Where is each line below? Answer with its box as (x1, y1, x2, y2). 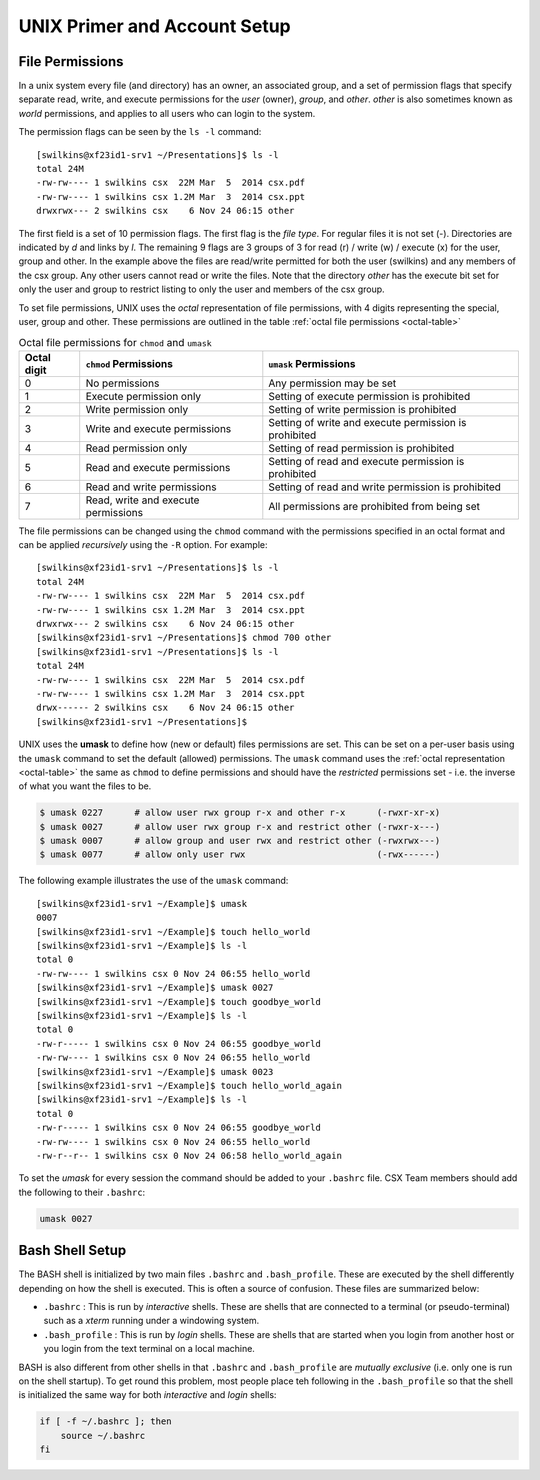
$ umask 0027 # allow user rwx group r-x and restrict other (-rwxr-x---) (39, 821, 441, 832)
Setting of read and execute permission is (268, 454, 465, 468)
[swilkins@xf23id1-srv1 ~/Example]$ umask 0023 (36, 1066, 274, 1077)
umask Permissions (268, 356, 356, 370)
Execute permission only (85, 389, 202, 403)
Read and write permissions (85, 480, 217, 494)
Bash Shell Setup (18, 1242, 127, 1259)
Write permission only (85, 402, 189, 416)
